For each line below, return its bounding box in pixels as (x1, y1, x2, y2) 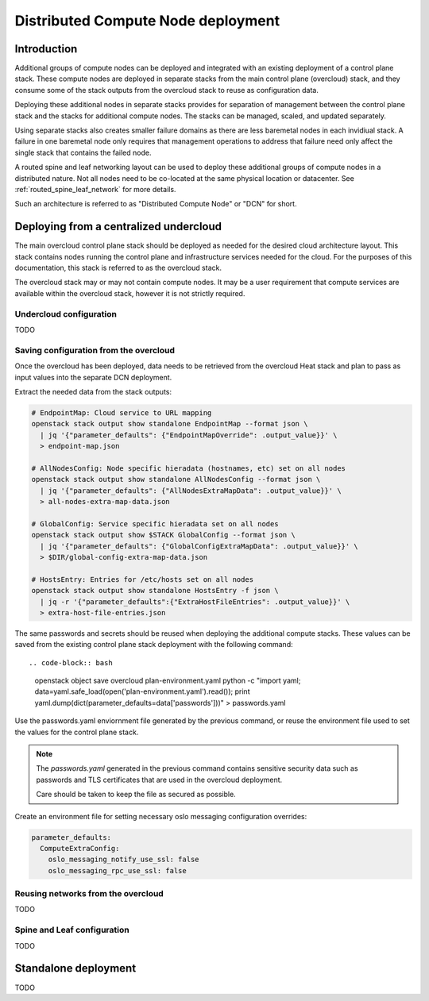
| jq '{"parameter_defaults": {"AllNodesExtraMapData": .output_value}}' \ (40, 486, 342, 495)
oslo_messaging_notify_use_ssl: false (48, 855, 199, 864)
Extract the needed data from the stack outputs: (14, 387, 172, 396)
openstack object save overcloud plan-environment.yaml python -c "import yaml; (34, 676, 301, 686)
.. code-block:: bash (29, 658, 113, 667)
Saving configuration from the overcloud (14, 345, 175, 356)
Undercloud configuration (14, 308, 117, 319)
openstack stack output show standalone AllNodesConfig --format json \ (31, 475, 321, 484)
